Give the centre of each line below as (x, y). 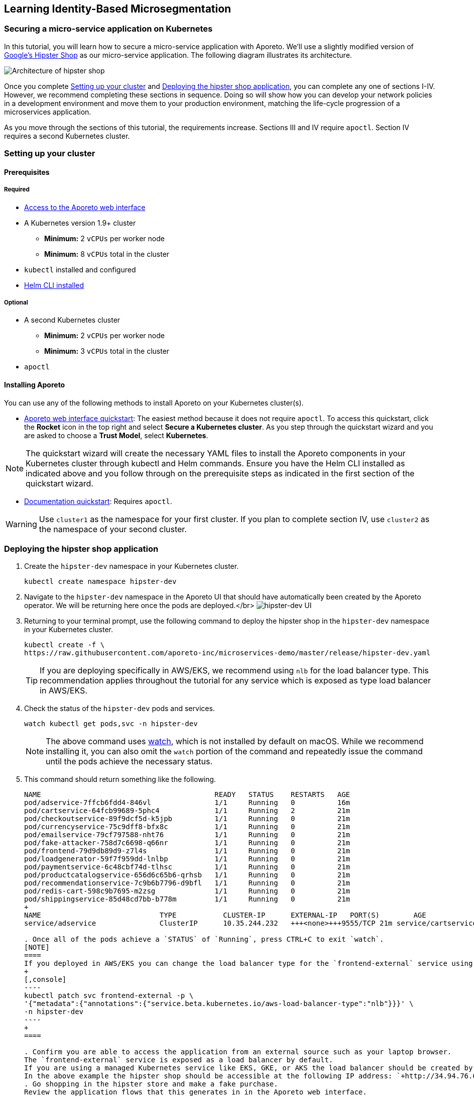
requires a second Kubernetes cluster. (67, 136)
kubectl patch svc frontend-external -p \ (109, 996)
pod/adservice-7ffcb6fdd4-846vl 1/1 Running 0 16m (187, 803)
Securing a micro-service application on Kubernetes (108, 29)
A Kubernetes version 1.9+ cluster (80, 223)
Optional (16, 302)
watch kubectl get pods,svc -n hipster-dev (111, 724)
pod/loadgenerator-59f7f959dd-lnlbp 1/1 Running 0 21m (187, 859)
